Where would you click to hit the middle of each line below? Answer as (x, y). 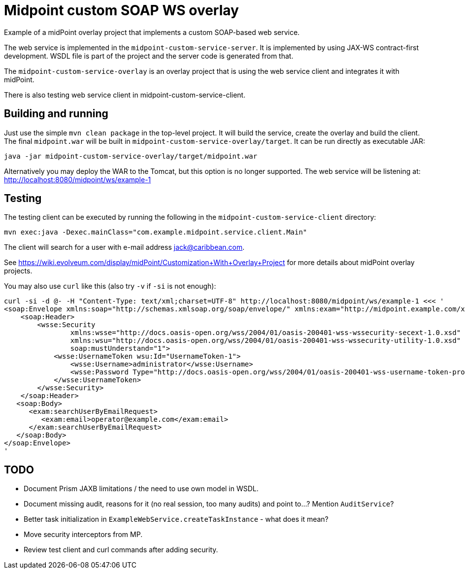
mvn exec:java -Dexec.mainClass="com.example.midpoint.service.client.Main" (156, 232)
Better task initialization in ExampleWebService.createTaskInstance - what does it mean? (176, 519)
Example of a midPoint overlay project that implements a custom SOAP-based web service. (152, 32)
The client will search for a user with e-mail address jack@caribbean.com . (124, 247)
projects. (18, 271)
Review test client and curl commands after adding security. (121, 550)
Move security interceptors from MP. (83, 535)
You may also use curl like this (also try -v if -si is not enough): (110, 286)
